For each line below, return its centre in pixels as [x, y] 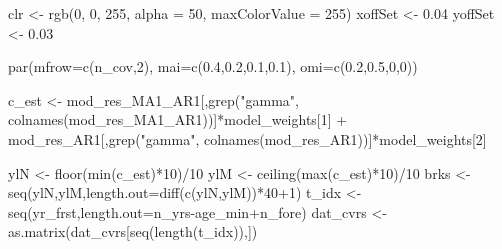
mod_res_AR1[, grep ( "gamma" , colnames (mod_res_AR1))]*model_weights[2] [247, 138]
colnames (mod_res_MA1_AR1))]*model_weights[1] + [178, 119]
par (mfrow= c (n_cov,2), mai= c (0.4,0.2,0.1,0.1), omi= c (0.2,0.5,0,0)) [213, 66]
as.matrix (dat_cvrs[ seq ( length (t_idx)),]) [133, 231]
